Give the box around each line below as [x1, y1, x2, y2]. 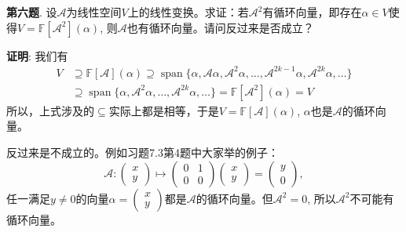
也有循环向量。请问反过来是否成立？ [126, 19, 314, 35]
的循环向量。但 [196, 190, 273, 206]
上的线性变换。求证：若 [127, 4, 249, 20]
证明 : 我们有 [6, 47, 68, 63]
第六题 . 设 [6, 4, 57, 20]
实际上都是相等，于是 [108, 102, 219, 118]
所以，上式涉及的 [6, 102, 94, 118]
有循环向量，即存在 [262, 4, 362, 20]
